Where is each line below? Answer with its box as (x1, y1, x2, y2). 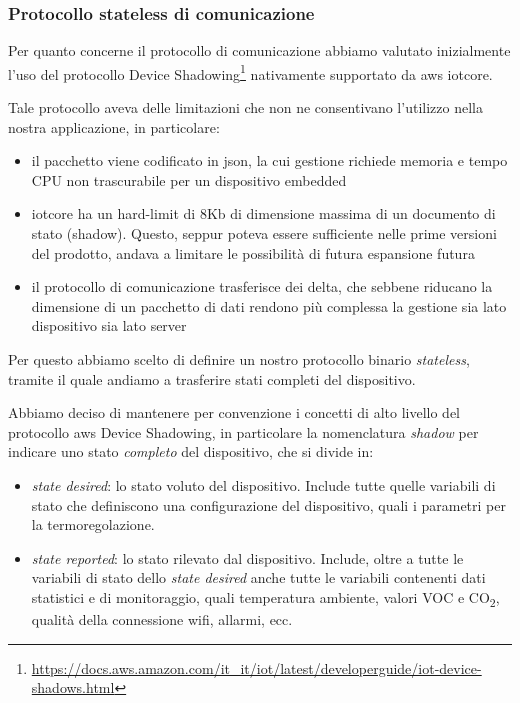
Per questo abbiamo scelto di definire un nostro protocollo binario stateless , (8, 349, 470, 369)
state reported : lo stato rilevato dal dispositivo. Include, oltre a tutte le (31, 547, 464, 568)
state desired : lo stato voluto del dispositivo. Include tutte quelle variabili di (31, 474, 496, 495)
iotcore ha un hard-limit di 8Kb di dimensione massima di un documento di (31, 203, 496, 224)
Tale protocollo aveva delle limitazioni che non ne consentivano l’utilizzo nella (8, 97, 483, 118)
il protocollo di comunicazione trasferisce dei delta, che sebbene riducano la (31, 276, 493, 297)
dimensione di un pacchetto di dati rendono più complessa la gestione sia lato (31, 295, 507, 316)
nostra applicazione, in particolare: (8, 116, 220, 137)
